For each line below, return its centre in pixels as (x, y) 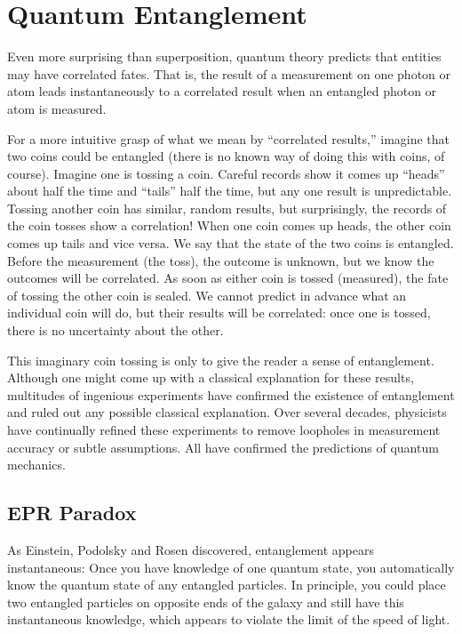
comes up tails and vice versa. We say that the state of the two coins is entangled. (231, 243)
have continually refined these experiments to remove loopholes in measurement (224, 429)
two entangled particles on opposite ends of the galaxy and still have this (206, 602)
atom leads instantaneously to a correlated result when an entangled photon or (222, 91)
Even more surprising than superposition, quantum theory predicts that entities (224, 56)
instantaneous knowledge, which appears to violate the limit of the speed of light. (229, 619)
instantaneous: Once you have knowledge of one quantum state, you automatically (231, 567)
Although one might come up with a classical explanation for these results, (211, 377)
